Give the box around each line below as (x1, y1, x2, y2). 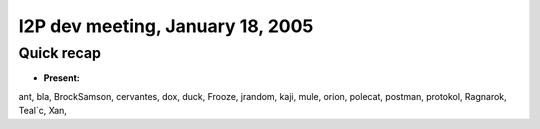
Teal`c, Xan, (18, 105, 67, 117)
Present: (43, 72, 80, 84)
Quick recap (18, 44, 102, 62)
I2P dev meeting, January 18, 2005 (18, 15, 314, 37)
